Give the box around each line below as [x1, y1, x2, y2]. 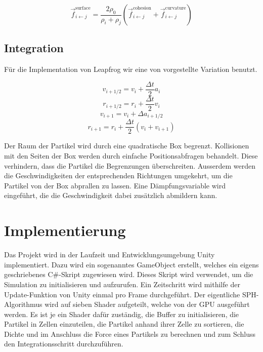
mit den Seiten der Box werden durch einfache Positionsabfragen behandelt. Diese [4, 150, 258, 161]
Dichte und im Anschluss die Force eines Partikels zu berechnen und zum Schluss [4, 328, 256, 339]
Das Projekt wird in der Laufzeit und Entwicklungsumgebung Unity [4, 249, 215, 260]
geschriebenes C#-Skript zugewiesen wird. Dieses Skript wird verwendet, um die [4, 269, 253, 280]
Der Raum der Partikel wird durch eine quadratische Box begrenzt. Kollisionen [4, 140, 249, 151]
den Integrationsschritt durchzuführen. [4, 338, 123, 349]
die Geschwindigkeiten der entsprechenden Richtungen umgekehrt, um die [4, 170, 233, 181]
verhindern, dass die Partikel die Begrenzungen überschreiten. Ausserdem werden [4, 160, 255, 171]
